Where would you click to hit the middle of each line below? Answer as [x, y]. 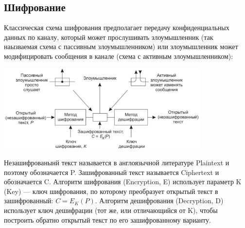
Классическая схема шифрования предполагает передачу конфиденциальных [117, 27]
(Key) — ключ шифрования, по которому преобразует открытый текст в [111, 191]
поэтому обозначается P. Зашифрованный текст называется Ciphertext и [112, 172]
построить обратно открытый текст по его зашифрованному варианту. [107, 219]
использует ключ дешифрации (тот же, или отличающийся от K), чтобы [111, 210]
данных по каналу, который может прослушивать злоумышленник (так [109, 37]
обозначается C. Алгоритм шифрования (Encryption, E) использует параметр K [123, 182]
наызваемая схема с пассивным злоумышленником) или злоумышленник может [121, 46]
